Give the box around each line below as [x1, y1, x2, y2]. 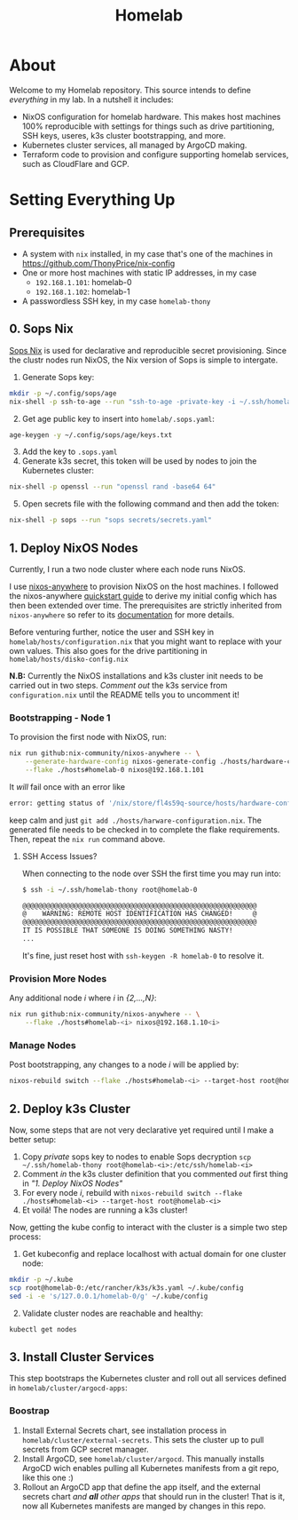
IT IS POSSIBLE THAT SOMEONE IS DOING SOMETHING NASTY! [21, 926, 233, 935]
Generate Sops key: [21, 371, 95, 382]
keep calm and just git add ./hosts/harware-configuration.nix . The [9, 815, 262, 825]
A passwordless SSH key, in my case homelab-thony [21, 295, 211, 306]
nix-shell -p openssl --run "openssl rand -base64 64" [9, 482, 216, 491]
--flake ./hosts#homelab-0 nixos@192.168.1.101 [25, 765, 204, 774]
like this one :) [21, 1472, 74, 1483]
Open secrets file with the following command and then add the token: [21, 498, 279, 509]
